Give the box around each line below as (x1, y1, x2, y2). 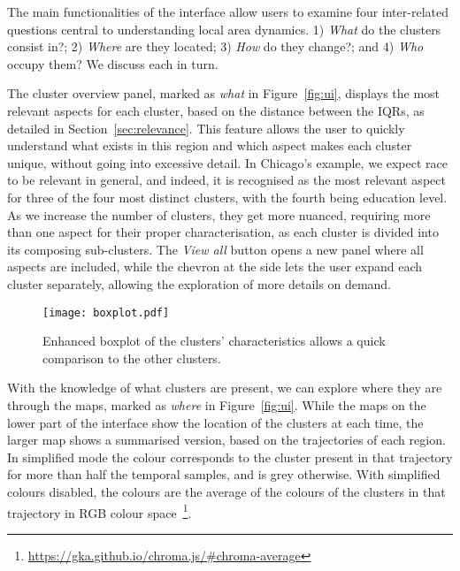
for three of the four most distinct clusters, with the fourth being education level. (7, 187, 448, 206)
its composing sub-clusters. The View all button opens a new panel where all (7, 240, 424, 258)
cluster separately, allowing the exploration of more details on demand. (7, 274, 392, 293)
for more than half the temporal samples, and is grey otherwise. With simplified (7, 465, 441, 483)
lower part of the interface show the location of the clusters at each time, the (7, 413, 424, 431)
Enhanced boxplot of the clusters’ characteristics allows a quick (42, 331, 386, 350)
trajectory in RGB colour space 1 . (7, 500, 192, 522)
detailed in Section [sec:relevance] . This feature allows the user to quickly (7, 118, 405, 137)
